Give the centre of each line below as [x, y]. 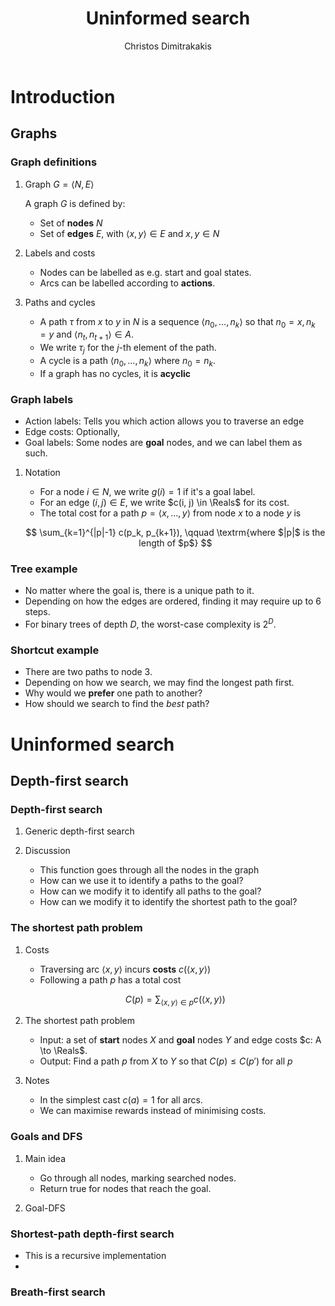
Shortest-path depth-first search [92, 1234]
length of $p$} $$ [175, 543]
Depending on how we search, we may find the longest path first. [159, 683]
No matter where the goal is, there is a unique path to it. [139, 591]
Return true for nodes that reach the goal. [125, 1188]
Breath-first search [58, 1292]
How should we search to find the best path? [117, 704]
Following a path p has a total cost [110, 979]
